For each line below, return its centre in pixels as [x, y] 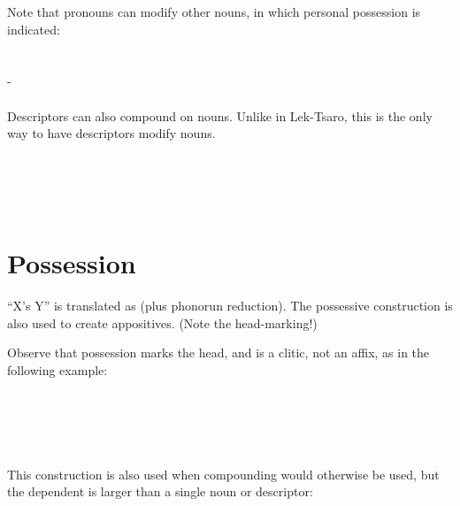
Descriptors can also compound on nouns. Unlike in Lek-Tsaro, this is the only [220, 115]
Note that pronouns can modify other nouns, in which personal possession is [214, 11]
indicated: [34, 29]
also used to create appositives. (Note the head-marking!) [162, 322]
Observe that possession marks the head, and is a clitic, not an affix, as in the [218, 353]
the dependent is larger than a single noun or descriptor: [160, 491]
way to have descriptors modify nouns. [111, 133]
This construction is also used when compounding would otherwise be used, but [223, 474]
